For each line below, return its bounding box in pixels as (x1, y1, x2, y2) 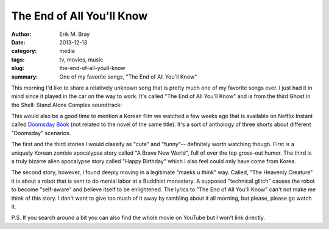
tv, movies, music (59, 55, 104, 63)
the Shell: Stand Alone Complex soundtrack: (11, 101, 122, 108)
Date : (11, 38, 26, 46)
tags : (11, 55, 25, 63)
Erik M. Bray (59, 30, 90, 38)
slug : (11, 65, 24, 72)
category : (11, 48, 37, 55)
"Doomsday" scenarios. (11, 129, 71, 136)
